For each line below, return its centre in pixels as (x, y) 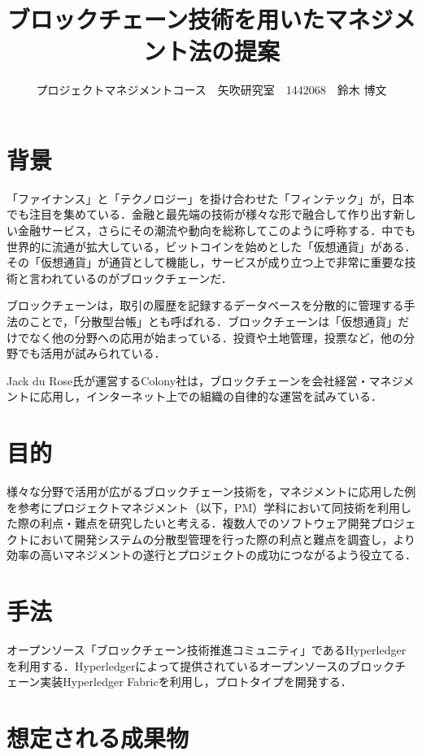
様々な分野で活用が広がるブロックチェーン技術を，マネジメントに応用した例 (211, 491)
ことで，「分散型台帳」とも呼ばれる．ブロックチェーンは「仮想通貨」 (213, 321)
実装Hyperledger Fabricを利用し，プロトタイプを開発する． (196, 682)
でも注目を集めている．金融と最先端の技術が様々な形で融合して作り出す (200, 214)
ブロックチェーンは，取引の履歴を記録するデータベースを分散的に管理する (205, 305)
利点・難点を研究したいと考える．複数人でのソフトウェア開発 (205, 523)
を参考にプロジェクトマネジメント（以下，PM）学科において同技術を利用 (203, 507)
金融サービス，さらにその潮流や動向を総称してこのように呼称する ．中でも (217, 230)
